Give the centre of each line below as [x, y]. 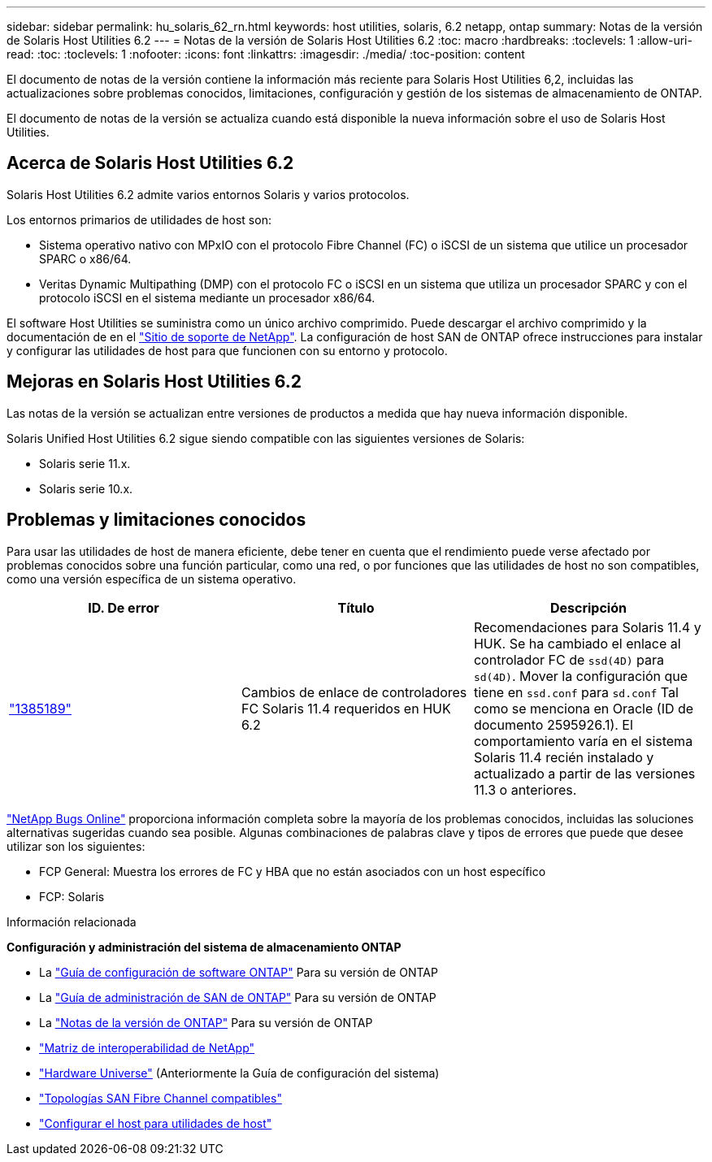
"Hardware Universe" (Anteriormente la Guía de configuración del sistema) [239, 1073]
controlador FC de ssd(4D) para [569, 659]
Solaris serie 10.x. [86, 488]
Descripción [588, 607]
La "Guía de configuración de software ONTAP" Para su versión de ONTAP [239, 972]
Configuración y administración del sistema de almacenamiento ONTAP [204, 947]
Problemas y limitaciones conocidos [156, 520]
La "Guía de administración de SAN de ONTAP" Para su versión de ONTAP [238, 997]
